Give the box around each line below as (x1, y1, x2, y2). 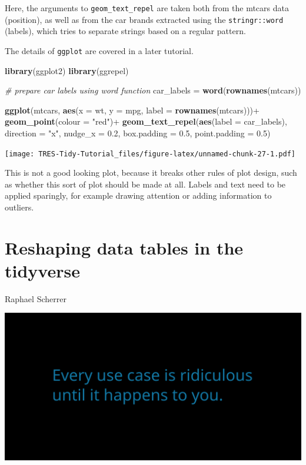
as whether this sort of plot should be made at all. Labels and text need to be (5, 178, 286, 190)
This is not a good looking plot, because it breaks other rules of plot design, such (5, 166, 297, 179)
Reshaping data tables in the (5, 235, 244, 259)
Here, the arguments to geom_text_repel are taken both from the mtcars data (5, 2, 289, 14)
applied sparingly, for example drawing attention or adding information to (5, 189, 272, 202)
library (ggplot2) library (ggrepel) (5, 64, 129, 76)
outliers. (5, 200, 34, 213)
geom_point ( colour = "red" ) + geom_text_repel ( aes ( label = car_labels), (5, 115, 287, 128)
